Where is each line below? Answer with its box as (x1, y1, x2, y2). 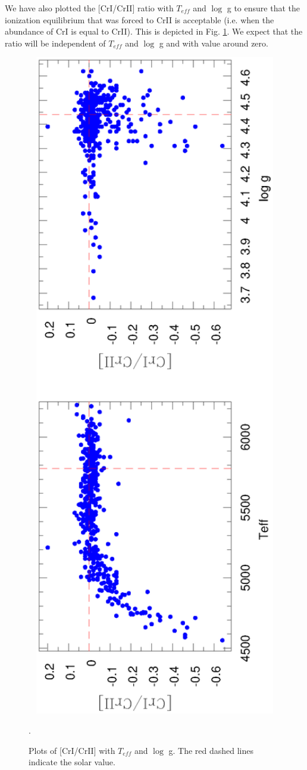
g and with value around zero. (159, 36, 268, 49)
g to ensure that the (227, 2, 300, 14)
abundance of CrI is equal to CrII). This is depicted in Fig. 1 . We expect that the (5, 25, 303, 38)
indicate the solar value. (29, 756, 115, 768)
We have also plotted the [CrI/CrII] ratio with (5, 2, 174, 14)
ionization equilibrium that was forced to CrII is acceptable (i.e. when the (5, 13, 274, 26)
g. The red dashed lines (168, 744, 254, 756)
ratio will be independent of (5, 36, 106, 49)
